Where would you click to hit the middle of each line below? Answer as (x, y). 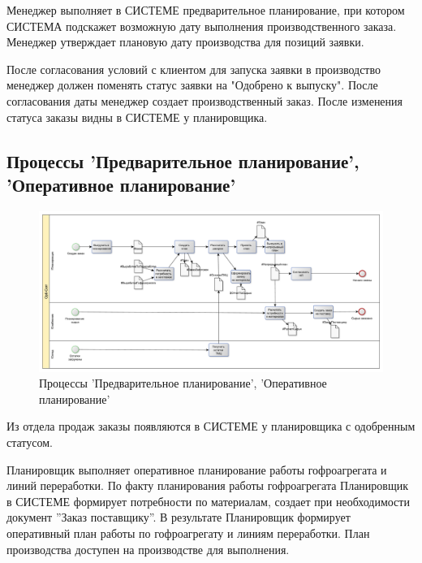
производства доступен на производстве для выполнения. (148, 549)
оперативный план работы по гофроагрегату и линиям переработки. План (188, 533)
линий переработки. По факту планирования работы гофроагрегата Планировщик (208, 485)
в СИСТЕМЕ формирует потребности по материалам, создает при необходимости (208, 501)
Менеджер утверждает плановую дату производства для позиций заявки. (185, 42)
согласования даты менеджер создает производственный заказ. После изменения (205, 100)
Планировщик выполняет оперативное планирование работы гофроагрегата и (197, 469)
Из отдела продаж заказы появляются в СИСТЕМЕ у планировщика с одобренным (211, 426)
